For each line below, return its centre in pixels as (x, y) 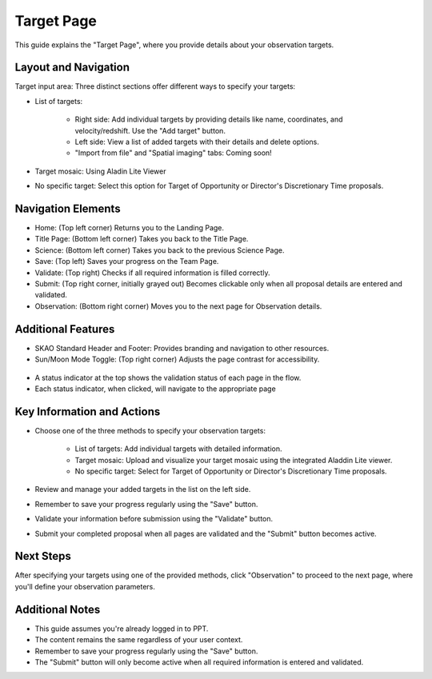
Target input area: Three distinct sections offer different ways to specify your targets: (155, 86)
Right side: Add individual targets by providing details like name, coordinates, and (209, 119)
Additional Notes (58, 609)
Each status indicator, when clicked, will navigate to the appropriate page (155, 389)
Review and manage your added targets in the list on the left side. (143, 489)
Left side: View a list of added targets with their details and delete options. (197, 142)
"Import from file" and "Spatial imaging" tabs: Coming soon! (173, 153)
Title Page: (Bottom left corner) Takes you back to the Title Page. (142, 239)
